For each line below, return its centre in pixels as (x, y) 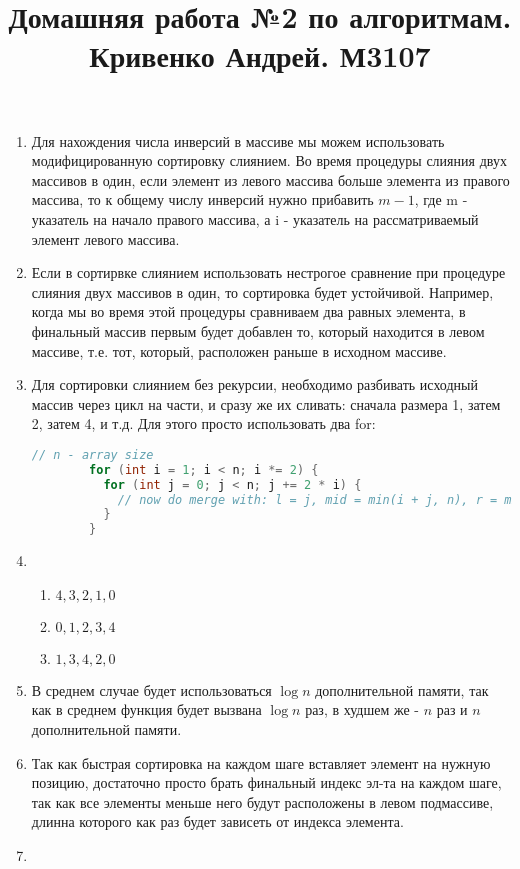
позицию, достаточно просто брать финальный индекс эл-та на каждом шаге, (266, 782)
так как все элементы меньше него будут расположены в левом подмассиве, (262, 801)
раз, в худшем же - (362, 709)
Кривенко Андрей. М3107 (260, 55)
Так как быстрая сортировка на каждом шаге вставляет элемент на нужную (261, 762)
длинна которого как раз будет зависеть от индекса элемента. (217, 821)
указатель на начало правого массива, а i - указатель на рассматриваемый (255, 218)
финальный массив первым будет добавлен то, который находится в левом (258, 330)
